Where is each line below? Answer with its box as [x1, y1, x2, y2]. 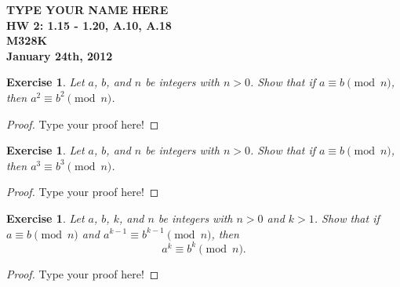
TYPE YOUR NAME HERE [6, 2, 169, 17]
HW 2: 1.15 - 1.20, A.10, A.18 [6, 16, 172, 33]
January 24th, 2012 [6, 47, 113, 64]
